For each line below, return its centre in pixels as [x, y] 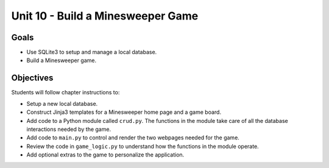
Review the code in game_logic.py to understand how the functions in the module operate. [143, 146]
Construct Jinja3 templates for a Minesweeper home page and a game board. [124, 112]
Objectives [32, 78]
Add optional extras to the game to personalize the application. [105, 155]
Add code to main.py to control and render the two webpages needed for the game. [133, 138]
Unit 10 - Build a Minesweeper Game [105, 16]
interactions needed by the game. [69, 129]
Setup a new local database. [62, 103]
